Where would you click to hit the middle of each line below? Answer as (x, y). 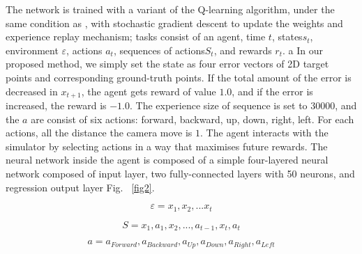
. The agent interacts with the (264, 133)
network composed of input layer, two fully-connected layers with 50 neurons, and (180, 173)
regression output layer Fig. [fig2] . (80, 187)
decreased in (32, 91)
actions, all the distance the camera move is (99, 133)
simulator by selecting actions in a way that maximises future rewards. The (167, 146)
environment (32, 50)
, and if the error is (272, 91)
